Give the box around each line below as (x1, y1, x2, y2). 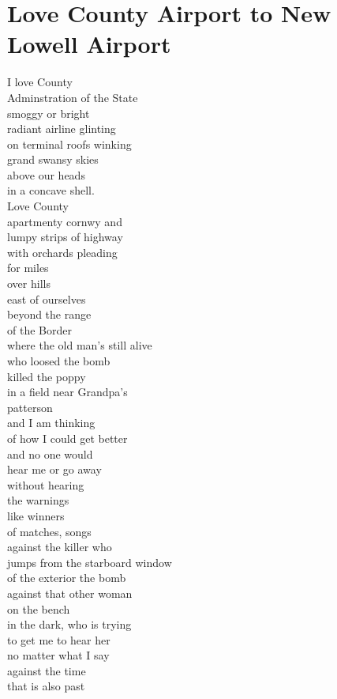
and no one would (7, 445, 93, 462)
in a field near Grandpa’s (7, 384, 128, 400)
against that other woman (7, 584, 133, 601)
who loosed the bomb (7, 353, 110, 368)
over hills (7, 275, 51, 292)
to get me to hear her (7, 631, 110, 648)
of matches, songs (7, 523, 92, 539)
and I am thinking (7, 414, 95, 431)
